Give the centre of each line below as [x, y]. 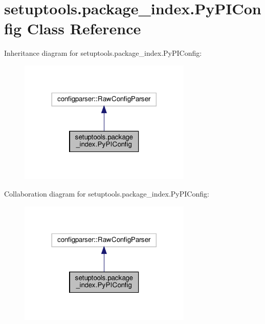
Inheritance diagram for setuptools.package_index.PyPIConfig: [103, 53]
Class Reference [84, 28]
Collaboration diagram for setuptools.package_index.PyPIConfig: [107, 193]
